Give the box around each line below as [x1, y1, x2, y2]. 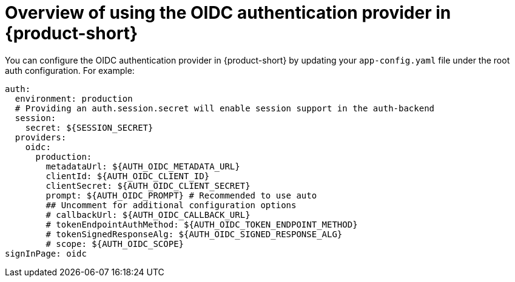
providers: [15, 132, 67, 142]
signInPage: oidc [5, 248, 87, 258]
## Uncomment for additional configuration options [45, 200, 297, 210]
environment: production [15, 93, 133, 103]
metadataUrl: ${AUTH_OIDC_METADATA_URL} [45, 161, 240, 171]
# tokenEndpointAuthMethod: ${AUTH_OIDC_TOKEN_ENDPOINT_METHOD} [45, 219, 358, 229]
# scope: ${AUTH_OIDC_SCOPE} [45, 238, 184, 249]
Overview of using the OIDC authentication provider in [5, 2, 451, 23]
